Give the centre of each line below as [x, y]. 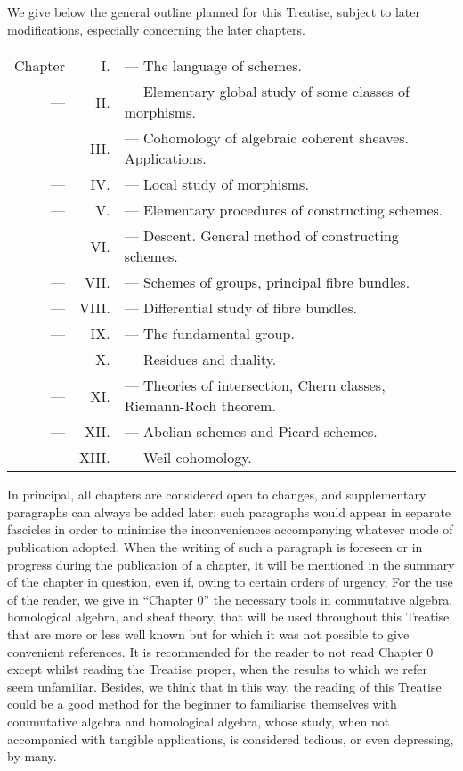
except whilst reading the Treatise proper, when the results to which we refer [217, 669]
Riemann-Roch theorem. [200, 406]
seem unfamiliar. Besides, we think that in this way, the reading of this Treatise [224, 686]
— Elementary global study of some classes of [267, 92]
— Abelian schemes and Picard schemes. [251, 432]
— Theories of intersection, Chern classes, [255, 385]
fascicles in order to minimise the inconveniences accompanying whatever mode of [230, 529]
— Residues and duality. [200, 360]
